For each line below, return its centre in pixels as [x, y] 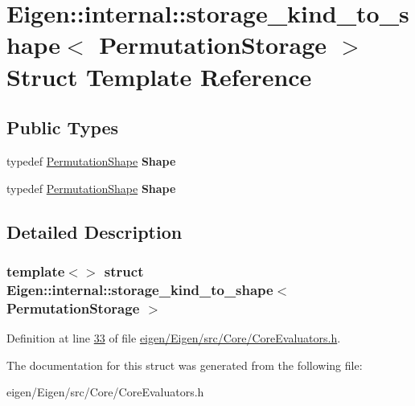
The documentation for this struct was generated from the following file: [185, 365]
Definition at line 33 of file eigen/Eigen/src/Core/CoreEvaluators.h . [174, 337]
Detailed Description [95, 231]
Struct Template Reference [159, 76]
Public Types [63, 127]
